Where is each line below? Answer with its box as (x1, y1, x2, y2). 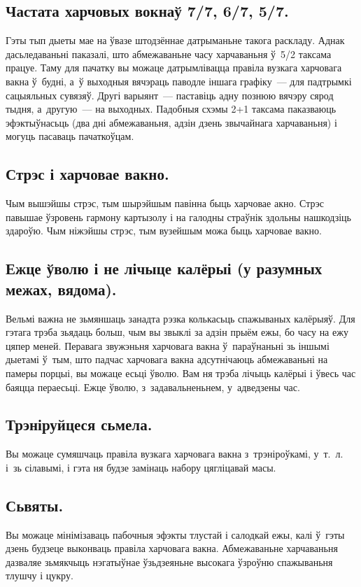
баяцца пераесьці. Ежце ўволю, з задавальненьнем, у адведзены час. (6, 379, 300, 394)
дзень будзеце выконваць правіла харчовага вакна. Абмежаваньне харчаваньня (6, 541, 338, 556)
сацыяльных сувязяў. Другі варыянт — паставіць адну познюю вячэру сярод (6, 87, 334, 102)
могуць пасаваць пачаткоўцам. (6, 129, 134, 143)
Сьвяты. (6, 494, 64, 516)
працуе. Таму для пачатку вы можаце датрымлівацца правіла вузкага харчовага (6, 60, 342, 75)
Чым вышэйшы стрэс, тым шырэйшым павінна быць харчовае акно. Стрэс (6, 196, 325, 211)
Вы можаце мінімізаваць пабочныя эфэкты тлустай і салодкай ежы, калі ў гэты (6, 527, 345, 542)
